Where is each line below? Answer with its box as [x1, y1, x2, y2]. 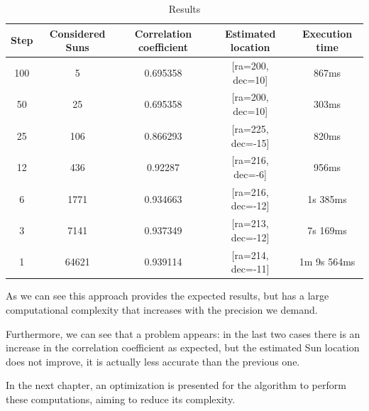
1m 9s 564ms [299, 254, 356, 269]
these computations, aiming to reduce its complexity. [6, 391, 236, 406]
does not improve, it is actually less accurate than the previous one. [6, 354, 300, 368]
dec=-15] [231, 135, 270, 150]
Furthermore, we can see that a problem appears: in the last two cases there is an [6, 326, 360, 341]
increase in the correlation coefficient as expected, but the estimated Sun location [6, 340, 360, 355]
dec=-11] [231, 261, 270, 276]
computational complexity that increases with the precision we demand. [6, 302, 318, 317]
